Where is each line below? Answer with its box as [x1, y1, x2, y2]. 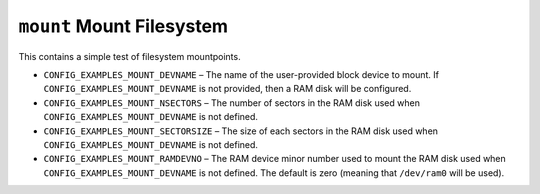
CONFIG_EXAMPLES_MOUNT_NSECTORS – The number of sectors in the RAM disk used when [43, 96, 420, 109]
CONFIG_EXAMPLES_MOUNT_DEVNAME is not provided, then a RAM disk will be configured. [43, 83, 412, 95]
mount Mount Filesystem [18, 15, 229, 37]
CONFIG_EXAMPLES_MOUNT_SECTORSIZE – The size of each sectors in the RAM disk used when [43, 125, 439, 137]
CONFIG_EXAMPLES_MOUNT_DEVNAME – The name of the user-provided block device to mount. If [43, 68, 440, 80]
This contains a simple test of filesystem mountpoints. [18, 50, 241, 62]
